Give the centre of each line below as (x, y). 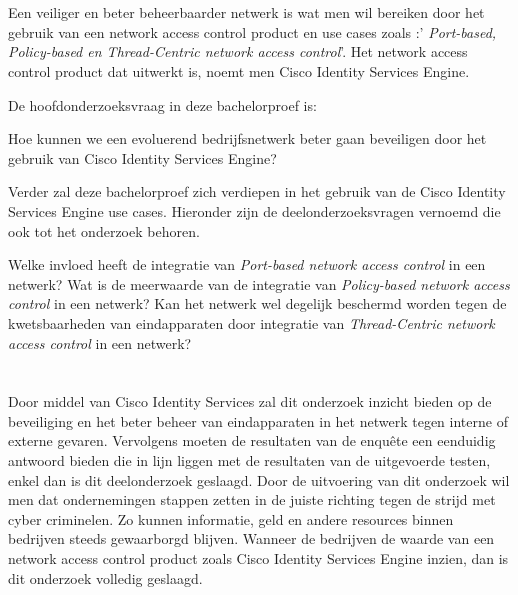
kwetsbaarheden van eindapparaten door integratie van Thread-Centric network (251, 322)
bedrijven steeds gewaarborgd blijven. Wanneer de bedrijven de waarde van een (251, 538)
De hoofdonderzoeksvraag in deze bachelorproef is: (162, 104)
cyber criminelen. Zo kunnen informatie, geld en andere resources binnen (231, 518)
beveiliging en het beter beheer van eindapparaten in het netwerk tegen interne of (258, 420)
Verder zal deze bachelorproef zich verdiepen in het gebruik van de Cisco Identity (257, 191)
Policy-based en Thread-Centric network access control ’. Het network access (238, 51)
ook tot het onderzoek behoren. (104, 230)
